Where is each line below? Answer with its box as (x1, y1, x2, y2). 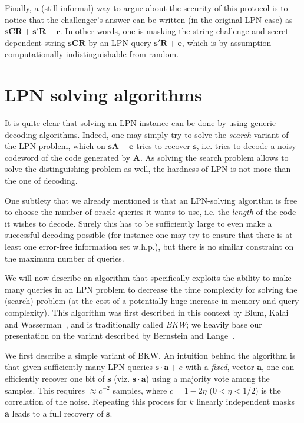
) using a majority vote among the (146, 372, 270, 384)
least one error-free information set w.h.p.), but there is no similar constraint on (5, 240, 294, 253)
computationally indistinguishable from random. (5, 48, 179, 60)
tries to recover (136, 140, 190, 152)
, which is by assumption (181, 36, 272, 48)
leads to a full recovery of (12, 407, 104, 419)
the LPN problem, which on (5, 140, 105, 152)
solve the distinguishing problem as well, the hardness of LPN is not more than (5, 163, 291, 175)
